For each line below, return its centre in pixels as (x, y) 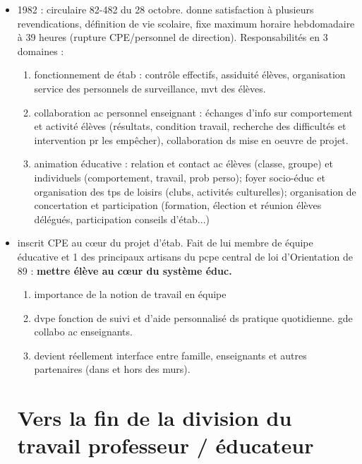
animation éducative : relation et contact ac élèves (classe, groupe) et (183, 163)
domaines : (41, 50)
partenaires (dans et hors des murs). (112, 369)
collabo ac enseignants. (83, 332)
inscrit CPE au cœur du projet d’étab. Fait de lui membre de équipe (165, 243)
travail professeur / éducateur (165, 445)
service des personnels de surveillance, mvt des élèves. (150, 88)
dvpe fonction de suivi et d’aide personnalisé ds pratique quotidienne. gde (193, 317)
